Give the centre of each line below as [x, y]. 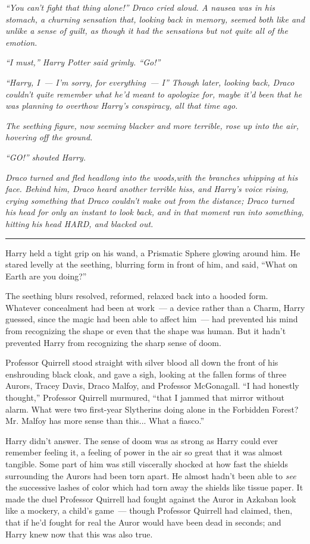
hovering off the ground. [49, 137]
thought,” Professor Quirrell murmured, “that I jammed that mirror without [145, 397]
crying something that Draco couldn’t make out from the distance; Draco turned [150, 200]
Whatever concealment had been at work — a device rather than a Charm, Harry [155, 307]
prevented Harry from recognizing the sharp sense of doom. [113, 342]
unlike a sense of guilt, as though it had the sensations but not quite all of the [147, 31]
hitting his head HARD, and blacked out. [79, 223]
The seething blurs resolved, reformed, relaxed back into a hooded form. [137, 296]
